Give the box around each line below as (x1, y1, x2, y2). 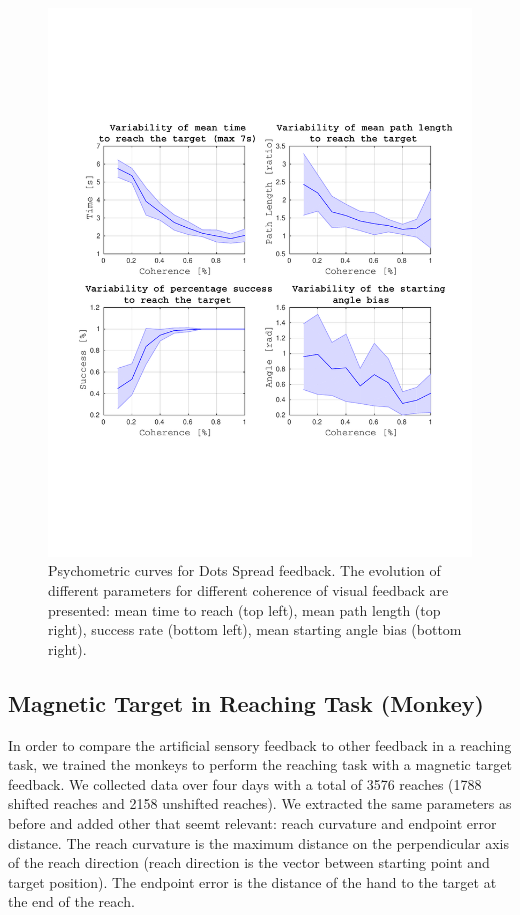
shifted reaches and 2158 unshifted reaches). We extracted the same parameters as (8, 793, 512, 814)
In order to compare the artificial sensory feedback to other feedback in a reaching (8, 734, 512, 755)
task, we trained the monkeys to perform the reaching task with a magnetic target (8, 754, 512, 775)
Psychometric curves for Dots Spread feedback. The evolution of (48, 560, 441, 581)
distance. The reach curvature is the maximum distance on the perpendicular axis (8, 832, 509, 853)
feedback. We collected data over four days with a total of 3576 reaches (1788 (8, 773, 482, 794)
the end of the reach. (8, 891, 135, 912)
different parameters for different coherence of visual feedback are (48, 580, 449, 601)
